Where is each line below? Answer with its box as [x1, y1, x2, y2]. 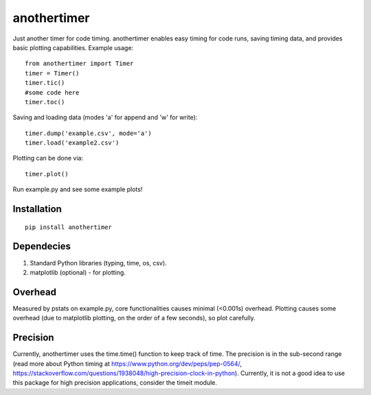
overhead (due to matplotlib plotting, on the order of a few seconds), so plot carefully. [12, 314, 256, 322]
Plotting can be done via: [12, 154, 84, 163]
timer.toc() [25, 98, 65, 106]
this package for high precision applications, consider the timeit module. [12, 379, 218, 387]
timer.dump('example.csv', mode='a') [25, 129, 153, 137]
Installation [12, 203, 62, 215]
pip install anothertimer [25, 223, 113, 231]
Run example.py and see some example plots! [12, 185, 143, 193]
